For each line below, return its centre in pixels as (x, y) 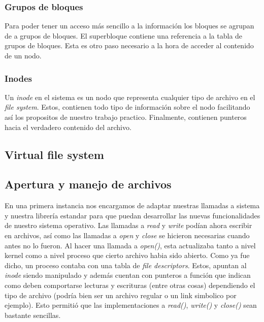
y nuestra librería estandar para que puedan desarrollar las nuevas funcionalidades (133, 215)
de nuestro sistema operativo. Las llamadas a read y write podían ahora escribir (128, 225)
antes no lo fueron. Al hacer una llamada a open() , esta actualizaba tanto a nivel (130, 245)
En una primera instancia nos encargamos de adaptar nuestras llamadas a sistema (132, 205)
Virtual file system (54, 154)
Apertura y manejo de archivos (88, 184)
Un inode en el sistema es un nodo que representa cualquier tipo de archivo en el (130, 97)
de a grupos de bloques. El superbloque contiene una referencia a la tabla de (124, 35)
